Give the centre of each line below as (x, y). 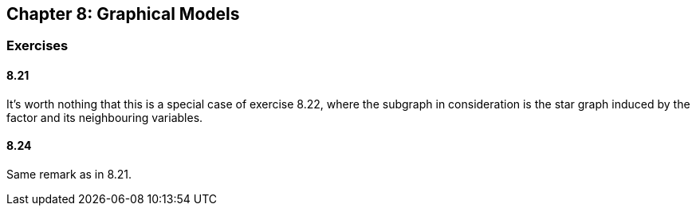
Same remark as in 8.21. (69, 174)
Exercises (37, 46)
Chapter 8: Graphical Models (123, 14)
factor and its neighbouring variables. (105, 117)
